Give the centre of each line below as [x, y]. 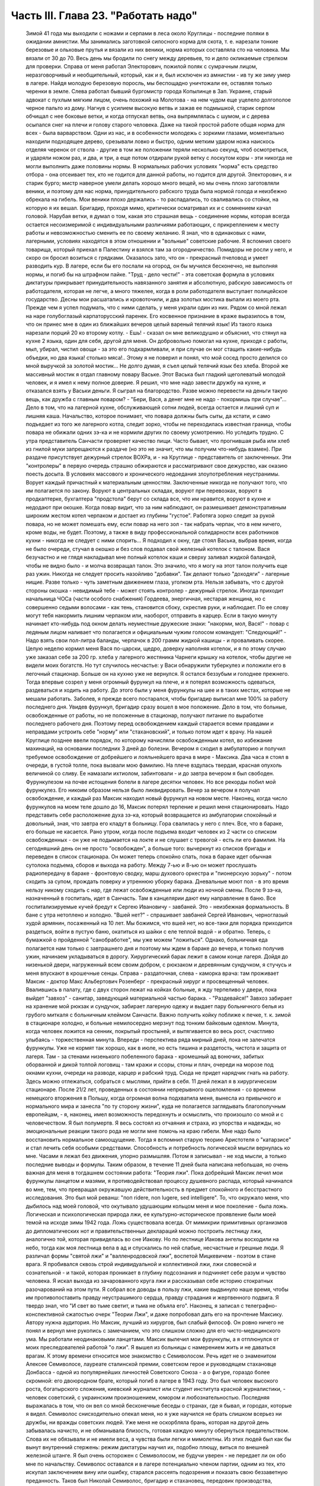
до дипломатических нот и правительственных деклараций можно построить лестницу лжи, [144, 1231]
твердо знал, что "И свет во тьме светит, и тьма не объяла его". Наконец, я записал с [135, 1306]
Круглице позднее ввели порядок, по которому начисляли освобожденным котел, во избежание [149, 740]
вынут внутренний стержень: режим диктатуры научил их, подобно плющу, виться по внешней [147, 1447]
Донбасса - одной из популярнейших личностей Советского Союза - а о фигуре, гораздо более [148, 1372]
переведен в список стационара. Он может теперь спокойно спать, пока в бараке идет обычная [149, 857]
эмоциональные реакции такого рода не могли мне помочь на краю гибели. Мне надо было [143, 1131]
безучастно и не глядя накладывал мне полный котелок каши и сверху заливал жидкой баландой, [151, 557]
